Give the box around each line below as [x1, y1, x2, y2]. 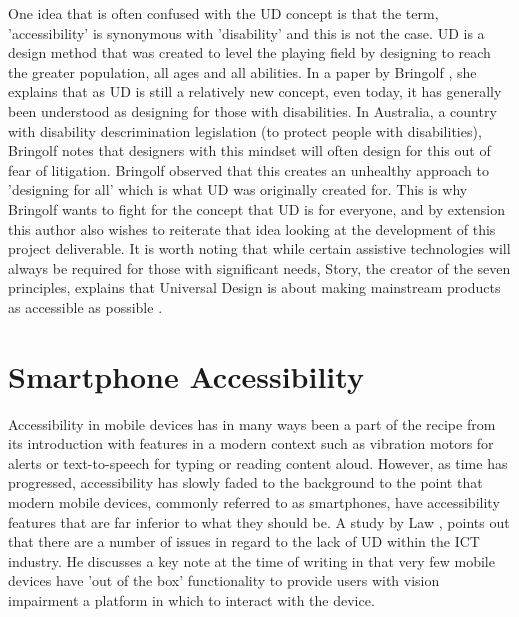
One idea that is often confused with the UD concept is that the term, [8, 3, 439, 23]
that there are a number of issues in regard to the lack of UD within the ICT [8, 531, 480, 552]
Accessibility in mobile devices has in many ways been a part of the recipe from [8, 413, 496, 434]
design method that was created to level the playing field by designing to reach [8, 42, 491, 63]
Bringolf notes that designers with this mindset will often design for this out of [8, 140, 491, 161]
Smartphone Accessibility [8, 355, 364, 396]
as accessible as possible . [8, 296, 163, 317]
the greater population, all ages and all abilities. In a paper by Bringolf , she [8, 61, 477, 82]
